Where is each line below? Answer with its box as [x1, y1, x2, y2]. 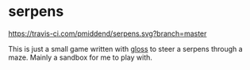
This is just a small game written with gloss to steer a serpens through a [8, 44, 244, 53]
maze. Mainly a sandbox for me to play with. [8, 52, 153, 62]
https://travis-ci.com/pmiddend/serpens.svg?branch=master [8, 29, 207, 38]
